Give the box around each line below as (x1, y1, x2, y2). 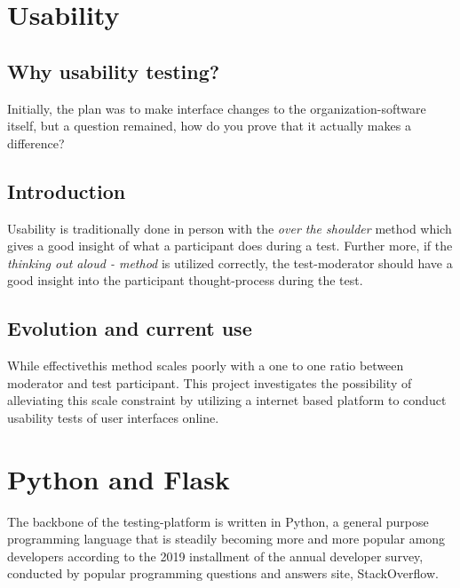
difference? (7, 133, 65, 152)
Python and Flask (7, 460, 230, 497)
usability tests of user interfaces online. (7, 408, 219, 426)
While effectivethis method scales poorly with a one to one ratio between (7, 356, 404, 375)
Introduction (7, 177, 126, 204)
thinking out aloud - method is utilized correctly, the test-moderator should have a (7, 253, 453, 272)
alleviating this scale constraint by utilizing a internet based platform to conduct (7, 391, 447, 409)
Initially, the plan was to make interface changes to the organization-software (7, 99, 426, 117)
